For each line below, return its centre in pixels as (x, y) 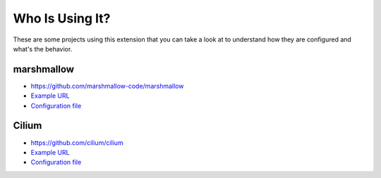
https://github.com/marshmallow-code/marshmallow (107, 86)
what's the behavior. (43, 49)
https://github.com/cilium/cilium (77, 142)
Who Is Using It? (62, 18)
